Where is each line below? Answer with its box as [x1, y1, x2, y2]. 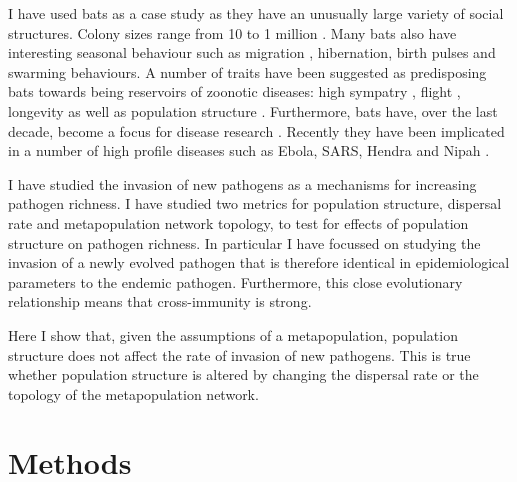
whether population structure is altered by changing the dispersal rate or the [8, 364, 479, 385]
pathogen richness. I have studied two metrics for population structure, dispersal [8, 193, 502, 214]
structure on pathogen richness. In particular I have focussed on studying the [8, 232, 481, 253]
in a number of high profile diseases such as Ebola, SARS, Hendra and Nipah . [8, 140, 490, 161]
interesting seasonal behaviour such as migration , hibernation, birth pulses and [8, 42, 496, 63]
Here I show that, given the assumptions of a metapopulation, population [8, 324, 458, 345]
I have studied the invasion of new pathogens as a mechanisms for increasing [8, 173, 477, 194]
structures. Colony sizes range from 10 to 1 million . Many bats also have [8, 22, 457, 43]
